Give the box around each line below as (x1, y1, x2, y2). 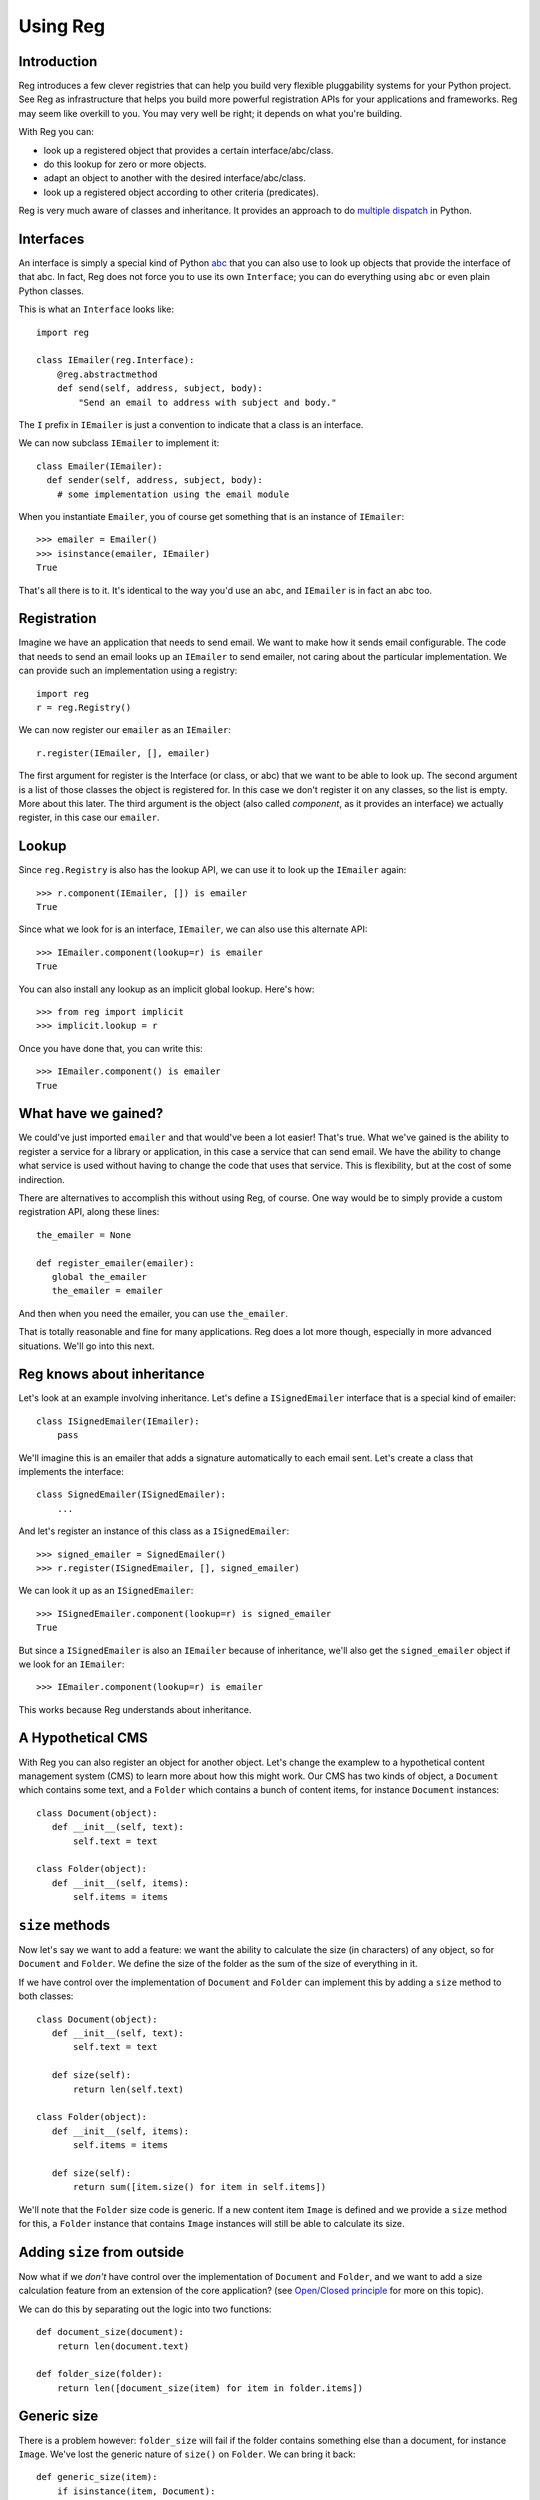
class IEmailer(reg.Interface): (36, 355, 195, 366)
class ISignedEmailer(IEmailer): (36, 1415, 200, 1427)
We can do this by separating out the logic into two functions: (18, 2303, 272, 2315)
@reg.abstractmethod (56, 368, 158, 380)
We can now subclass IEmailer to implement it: (18, 437, 220, 449)
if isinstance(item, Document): (56, 2485, 216, 2497)
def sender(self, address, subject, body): (46, 475, 264, 486)
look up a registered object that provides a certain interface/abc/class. (43, 144, 334, 156)
